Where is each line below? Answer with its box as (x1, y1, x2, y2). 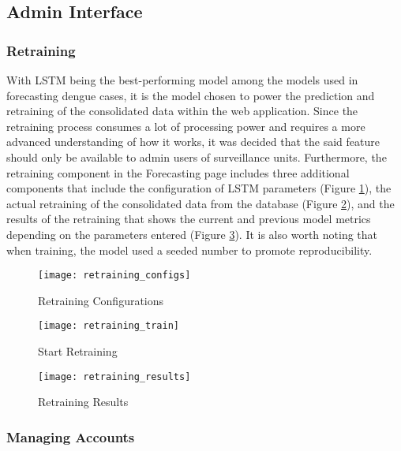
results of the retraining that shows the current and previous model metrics (6, 211, 371, 227)
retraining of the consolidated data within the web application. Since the (6, 102, 358, 119)
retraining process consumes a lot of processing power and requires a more (6, 117, 365, 134)
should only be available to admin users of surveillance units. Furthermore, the (6, 148, 387, 165)
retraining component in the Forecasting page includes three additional (6, 164, 350, 181)
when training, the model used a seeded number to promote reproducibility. (6, 241, 373, 258)
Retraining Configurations (38, 292, 164, 308)
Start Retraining (38, 343, 118, 360)
